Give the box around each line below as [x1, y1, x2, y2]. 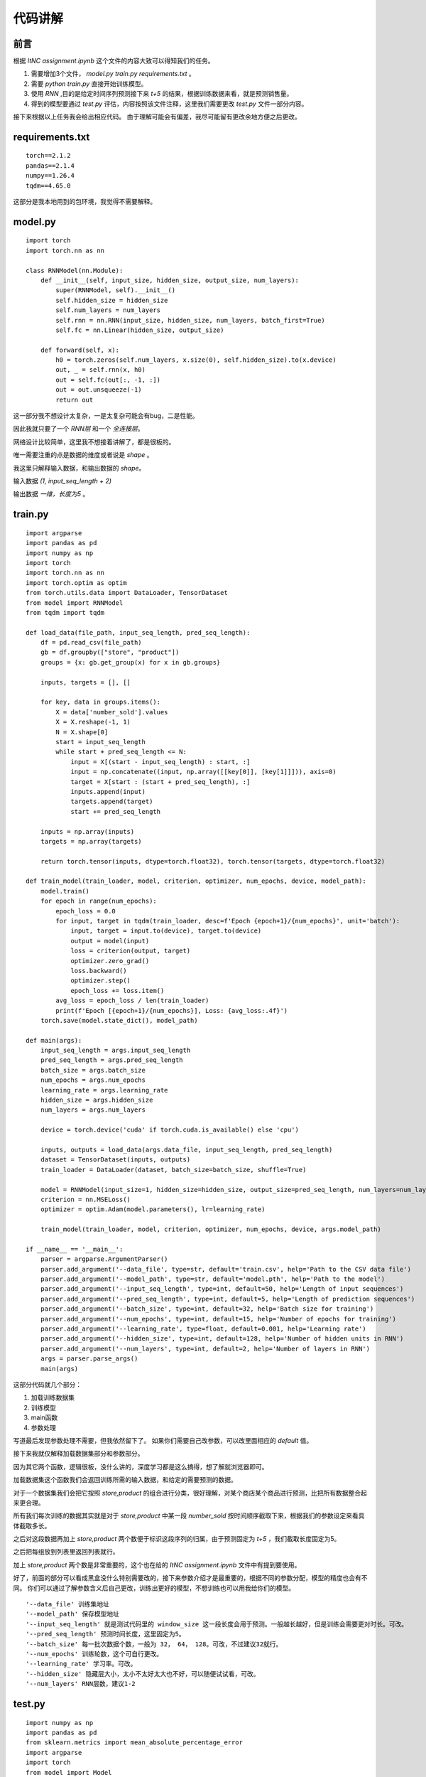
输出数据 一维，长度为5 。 [13, 490, 89, 498]
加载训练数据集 [31, 1393, 75, 1402]
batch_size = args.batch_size [40, 1066, 146, 1074]
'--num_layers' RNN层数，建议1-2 [26, 1680, 136, 1688]
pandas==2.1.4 [26, 161, 75, 170]
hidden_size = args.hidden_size [40, 1096, 153, 1105]
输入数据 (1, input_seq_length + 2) [13, 476, 112, 485]
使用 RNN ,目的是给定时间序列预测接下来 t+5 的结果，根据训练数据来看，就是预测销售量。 [31, 90, 293, 98]
